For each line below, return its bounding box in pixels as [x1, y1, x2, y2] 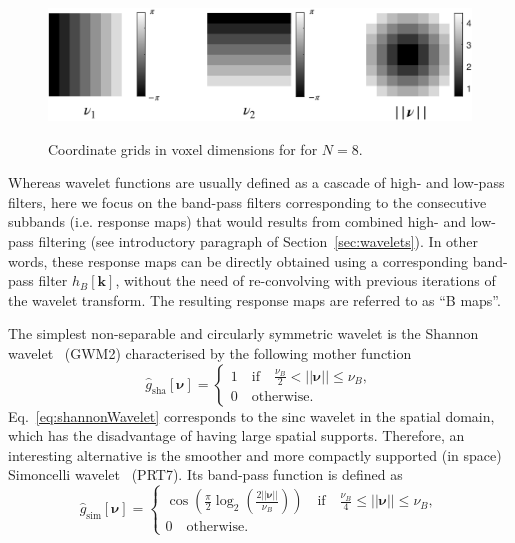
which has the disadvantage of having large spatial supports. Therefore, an [8, 425, 465, 446]
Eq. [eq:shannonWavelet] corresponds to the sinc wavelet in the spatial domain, [8, 405, 495, 426]
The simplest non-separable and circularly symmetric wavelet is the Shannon [8, 323, 479, 344]
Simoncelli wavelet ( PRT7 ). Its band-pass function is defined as [8, 464, 403, 485]
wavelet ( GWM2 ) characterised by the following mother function [8, 342, 412, 363]
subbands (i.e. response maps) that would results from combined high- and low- [8, 211, 496, 232]
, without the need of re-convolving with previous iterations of [115, 270, 496, 291]
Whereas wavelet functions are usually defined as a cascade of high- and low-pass [8, 172, 505, 193]
